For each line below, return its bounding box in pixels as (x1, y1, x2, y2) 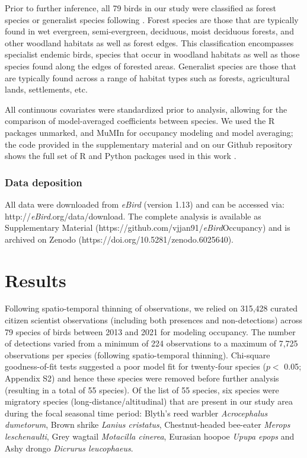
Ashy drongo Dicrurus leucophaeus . (5, 441, 133, 454)
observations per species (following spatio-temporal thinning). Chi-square (5, 348, 270, 361)
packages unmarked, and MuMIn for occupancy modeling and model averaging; (5, 126, 293, 138)
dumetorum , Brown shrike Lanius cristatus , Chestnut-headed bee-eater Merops (5, 418, 290, 431)
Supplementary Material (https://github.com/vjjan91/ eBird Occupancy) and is (5, 221, 290, 234)
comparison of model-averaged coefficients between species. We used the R (5, 114, 275, 127)
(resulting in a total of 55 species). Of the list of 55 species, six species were (5, 383, 279, 396)
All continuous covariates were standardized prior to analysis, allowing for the (5, 103, 287, 115)
